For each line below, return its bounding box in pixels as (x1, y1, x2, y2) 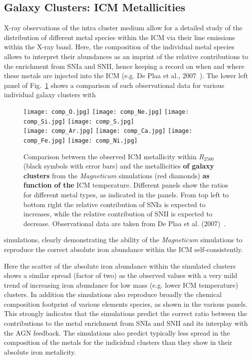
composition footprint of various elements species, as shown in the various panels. (4, 298, 248, 309)
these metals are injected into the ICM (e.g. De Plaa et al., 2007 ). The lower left (4, 70, 248, 81)
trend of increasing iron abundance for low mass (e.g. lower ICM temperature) (4, 279, 238, 290)
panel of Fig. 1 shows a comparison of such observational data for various (4, 80, 225, 90)
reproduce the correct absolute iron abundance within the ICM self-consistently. (4, 244, 243, 254)
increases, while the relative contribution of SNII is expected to (23, 209, 212, 219)
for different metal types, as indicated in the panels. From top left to (23, 189, 229, 199)
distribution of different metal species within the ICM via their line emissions (4, 32, 235, 42)
